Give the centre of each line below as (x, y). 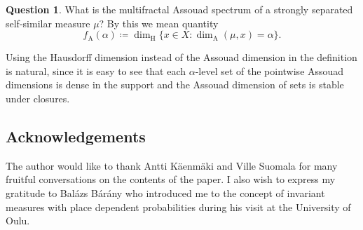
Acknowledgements (76, 136)
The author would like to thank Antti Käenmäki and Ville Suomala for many (172, 165)
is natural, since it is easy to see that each (96, 70)
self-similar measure (48, 23)
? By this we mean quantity (159, 23)
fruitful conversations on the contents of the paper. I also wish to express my (171, 179)
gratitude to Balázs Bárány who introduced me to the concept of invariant (165, 192)
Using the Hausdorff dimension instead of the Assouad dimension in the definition (181, 57)
